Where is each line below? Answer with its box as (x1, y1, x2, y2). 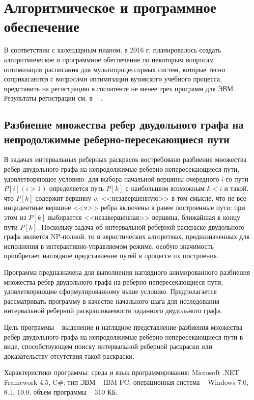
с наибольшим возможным (125, 183, 205, 193)
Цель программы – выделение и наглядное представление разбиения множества (4, 321, 243, 332)
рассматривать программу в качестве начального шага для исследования (4, 295, 220, 306)
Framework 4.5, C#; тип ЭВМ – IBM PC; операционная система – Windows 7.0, (4, 376, 249, 387)
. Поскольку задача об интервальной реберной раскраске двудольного (37, 221, 245, 232)
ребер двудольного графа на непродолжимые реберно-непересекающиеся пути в (4, 331, 243, 342)
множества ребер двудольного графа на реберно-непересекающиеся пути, (4, 276, 223, 287)
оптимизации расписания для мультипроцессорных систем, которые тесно (4, 64, 226, 74)
